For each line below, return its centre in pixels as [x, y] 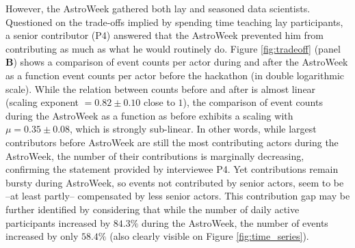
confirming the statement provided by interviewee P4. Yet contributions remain [172, 169]
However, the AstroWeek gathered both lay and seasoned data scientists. [158, 8]
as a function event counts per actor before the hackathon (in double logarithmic [175, 75]
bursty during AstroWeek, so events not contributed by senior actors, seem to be [175, 182]
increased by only [42, 236]
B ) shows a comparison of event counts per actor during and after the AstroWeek [177, 62]
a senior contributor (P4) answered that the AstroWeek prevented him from [165, 35]
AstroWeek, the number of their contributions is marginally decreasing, [155, 155]
